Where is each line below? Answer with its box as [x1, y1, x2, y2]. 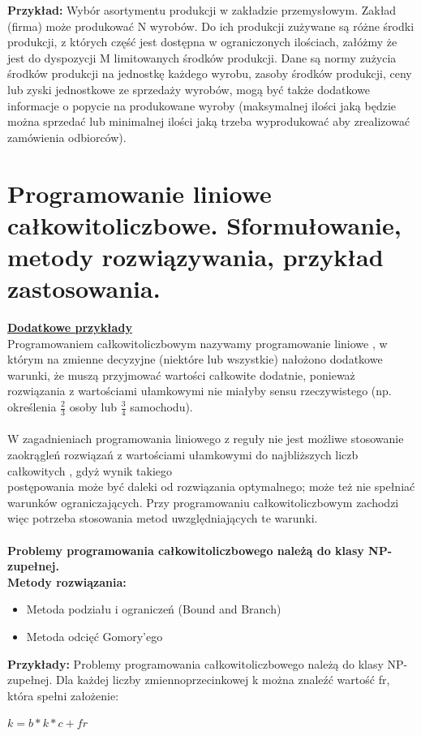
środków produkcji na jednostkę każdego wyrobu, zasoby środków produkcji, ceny [7, 65, 412, 82]
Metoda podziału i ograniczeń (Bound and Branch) [26, 600, 281, 618]
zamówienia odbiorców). [7, 128, 127, 145]
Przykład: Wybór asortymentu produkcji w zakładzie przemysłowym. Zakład [7, 2, 397, 18]
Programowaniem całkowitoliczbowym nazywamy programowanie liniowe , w [7, 334, 388, 351]
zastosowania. [7, 272, 161, 305]
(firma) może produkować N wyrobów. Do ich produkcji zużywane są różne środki [7, 17, 415, 34]
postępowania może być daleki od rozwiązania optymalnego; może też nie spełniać [7, 478, 415, 495]
